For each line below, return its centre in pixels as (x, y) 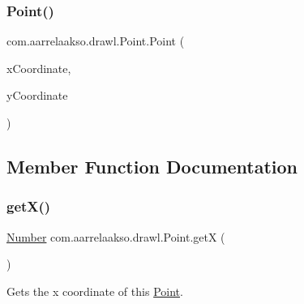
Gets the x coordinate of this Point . (95, 291)
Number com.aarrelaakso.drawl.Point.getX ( (116, 236)
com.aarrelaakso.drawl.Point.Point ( (96, 41)
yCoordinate (37, 95)
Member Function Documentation (152, 166)
